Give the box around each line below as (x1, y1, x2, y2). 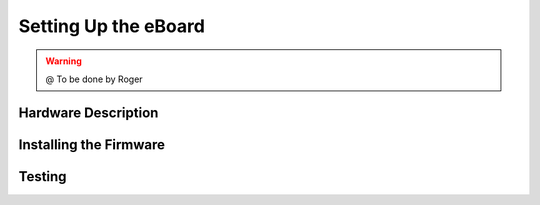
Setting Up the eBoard (18, 15, 205, 37)
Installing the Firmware (18, 136, 165, 153)
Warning (45, 55, 82, 67)
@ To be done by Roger (45, 73, 144, 85)
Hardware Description (18, 104, 159, 121)
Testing (18, 168, 67, 185)
